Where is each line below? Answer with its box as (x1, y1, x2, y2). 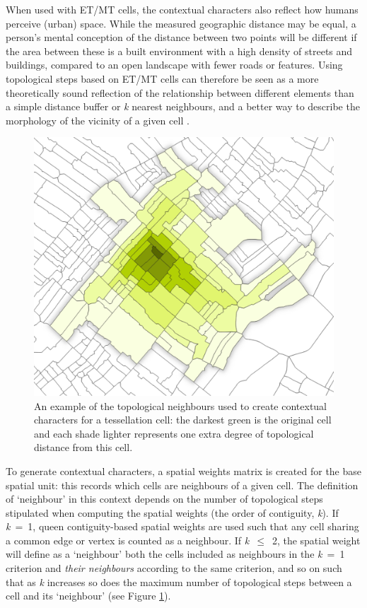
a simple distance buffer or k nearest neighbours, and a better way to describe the (6, 99, 360, 114)
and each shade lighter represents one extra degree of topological (34, 426, 314, 440)
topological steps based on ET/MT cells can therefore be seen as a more (6, 71, 319, 86)
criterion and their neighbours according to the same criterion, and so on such (6, 561, 342, 575)
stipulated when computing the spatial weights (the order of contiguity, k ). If (6, 505, 339, 520)
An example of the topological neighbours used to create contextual (34, 398, 327, 413)
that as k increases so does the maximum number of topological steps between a (6, 574, 352, 589)
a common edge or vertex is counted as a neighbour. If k (6, 532, 250, 547)
